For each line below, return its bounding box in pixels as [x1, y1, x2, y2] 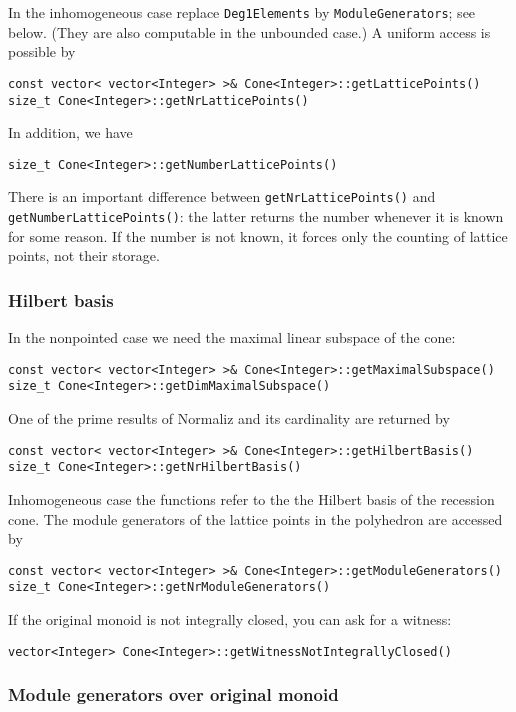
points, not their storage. [8, 245, 160, 266]
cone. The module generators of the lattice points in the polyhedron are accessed [8, 508, 503, 529]
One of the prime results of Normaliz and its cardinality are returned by [8, 408, 450, 429]
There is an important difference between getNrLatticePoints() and [8, 186, 436, 207]
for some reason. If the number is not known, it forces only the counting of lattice [8, 225, 508, 246]
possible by [8, 41, 76, 62]
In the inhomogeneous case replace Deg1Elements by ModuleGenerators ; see [8, 2, 476, 22]
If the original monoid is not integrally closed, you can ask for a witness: [8, 609, 452, 630]
